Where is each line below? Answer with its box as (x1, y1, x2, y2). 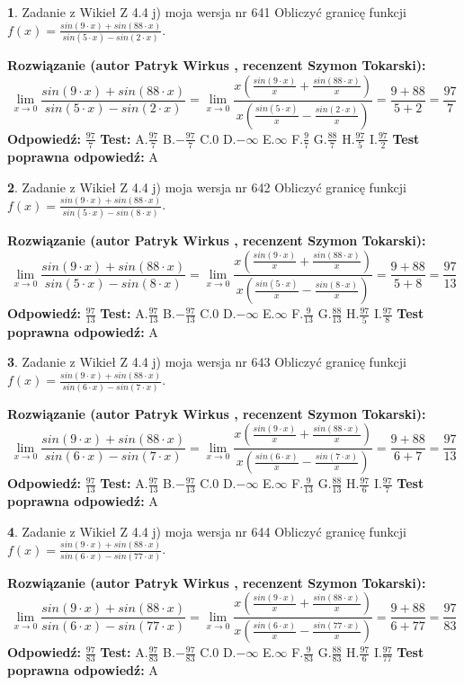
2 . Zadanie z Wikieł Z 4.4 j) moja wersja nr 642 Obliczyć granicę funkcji (7, 177, 406, 196)
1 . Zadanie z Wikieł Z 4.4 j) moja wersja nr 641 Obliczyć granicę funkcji (7, 3, 406, 21)
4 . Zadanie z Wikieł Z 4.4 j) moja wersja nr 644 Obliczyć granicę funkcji (7, 521, 406, 540)
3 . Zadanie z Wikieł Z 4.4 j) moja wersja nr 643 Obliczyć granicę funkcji (7, 352, 406, 371)
